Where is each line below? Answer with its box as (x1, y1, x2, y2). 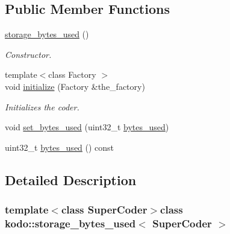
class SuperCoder (61, 202, 148, 217)
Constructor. (5, 48, 52, 60)
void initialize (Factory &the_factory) (5, 80, 145, 92)
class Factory (48, 68, 96, 81)
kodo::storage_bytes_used (5, 215, 136, 230)
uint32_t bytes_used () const (5, 141, 114, 153)
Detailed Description (5, 170, 137, 189)
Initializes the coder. (5, 100, 79, 113)
